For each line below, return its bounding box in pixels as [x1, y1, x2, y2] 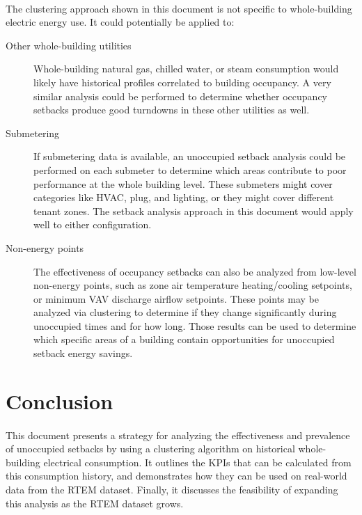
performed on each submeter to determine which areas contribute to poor [33, 162, 347, 177]
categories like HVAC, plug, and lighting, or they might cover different [33, 190, 334, 205]
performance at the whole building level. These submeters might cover [33, 176, 333, 191]
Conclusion [6, 386, 113, 415]
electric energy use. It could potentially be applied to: [6, 15, 235, 29]
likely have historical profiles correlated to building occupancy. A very [33, 74, 331, 89]
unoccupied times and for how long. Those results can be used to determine [33, 318, 356, 333]
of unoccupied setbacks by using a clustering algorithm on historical [6, 441, 295, 456]
